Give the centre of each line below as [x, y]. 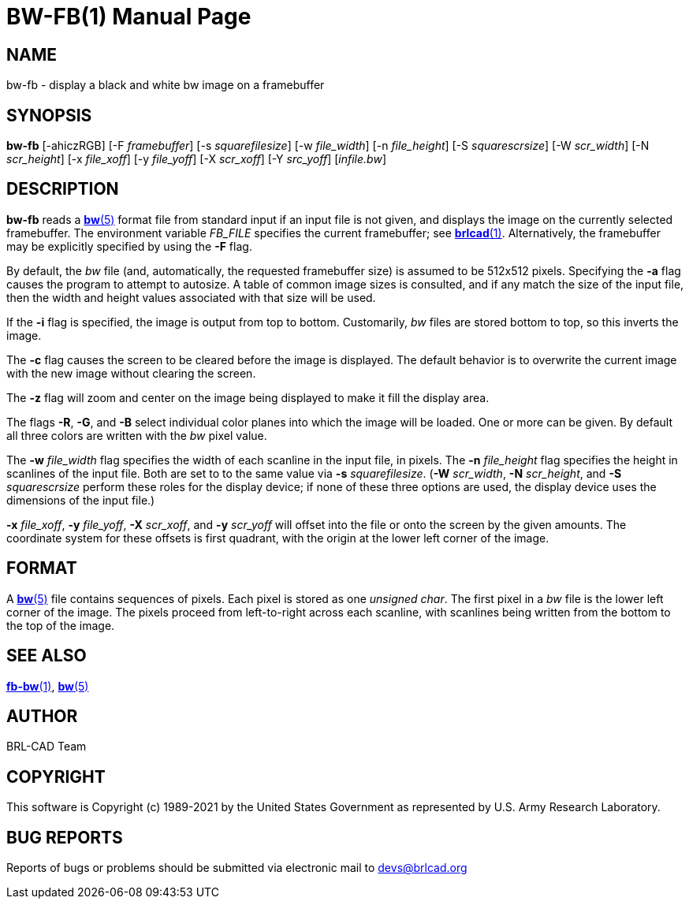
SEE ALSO [47, 656]
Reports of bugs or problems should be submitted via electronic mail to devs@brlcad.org [237, 868]
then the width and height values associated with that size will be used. [191, 297]
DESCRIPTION [63, 189]
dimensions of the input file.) [81, 500]
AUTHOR [42, 716]
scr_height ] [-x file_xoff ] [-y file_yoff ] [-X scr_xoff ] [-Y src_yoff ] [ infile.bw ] [196, 159]
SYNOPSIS [49, 115]
